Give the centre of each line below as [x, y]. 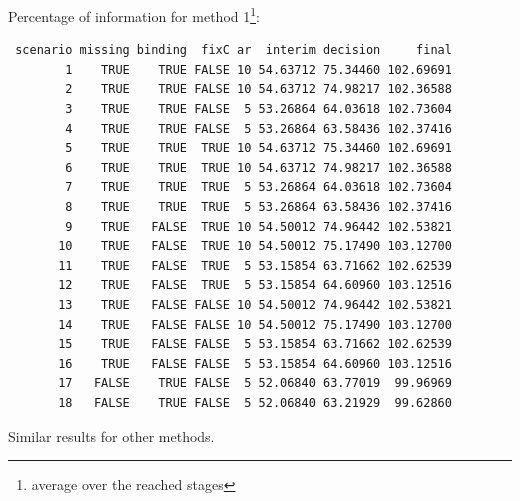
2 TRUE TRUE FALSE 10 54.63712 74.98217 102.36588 [258, 89]
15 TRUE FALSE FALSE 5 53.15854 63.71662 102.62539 [255, 344]
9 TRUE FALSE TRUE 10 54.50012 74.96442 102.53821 [258, 226]
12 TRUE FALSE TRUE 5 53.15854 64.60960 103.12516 [255, 285]
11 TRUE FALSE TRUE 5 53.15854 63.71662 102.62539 [255, 265]
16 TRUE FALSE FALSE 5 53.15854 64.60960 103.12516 [255, 363]
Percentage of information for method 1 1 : [134, 14]
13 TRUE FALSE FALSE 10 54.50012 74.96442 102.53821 [255, 304]
